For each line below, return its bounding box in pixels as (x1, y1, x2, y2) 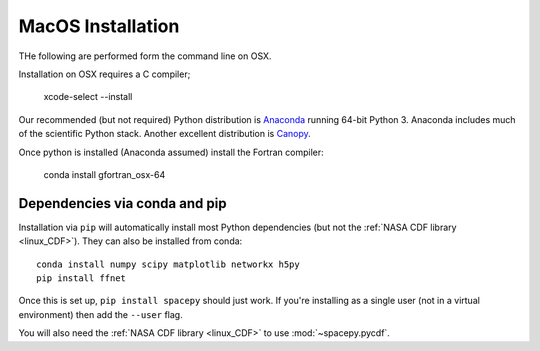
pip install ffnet (36, 272, 127, 284)
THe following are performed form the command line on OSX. (18, 50, 272, 62)
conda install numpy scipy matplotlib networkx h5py (36, 258, 300, 270)
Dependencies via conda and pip (18, 195, 227, 212)
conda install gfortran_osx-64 (43, 168, 166, 180)
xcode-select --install (43, 91, 133, 103)
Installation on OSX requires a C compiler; (18, 68, 191, 80)
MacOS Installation (18, 15, 180, 37)
